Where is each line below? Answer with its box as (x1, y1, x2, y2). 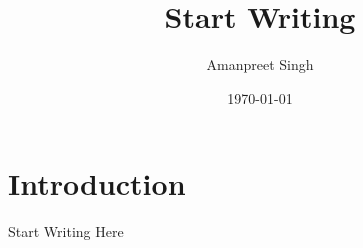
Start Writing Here (8, 221, 124, 242)
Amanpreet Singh (206, 54, 314, 75)
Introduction (8, 163, 186, 204)
